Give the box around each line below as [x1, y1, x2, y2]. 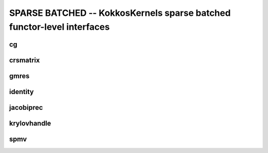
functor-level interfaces [9, 21, 110, 32]
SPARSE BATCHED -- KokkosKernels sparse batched [9, 7, 231, 18]
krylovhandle [9, 119, 52, 127]
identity [9, 87, 34, 96]
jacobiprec [9, 103, 43, 111]
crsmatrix [9, 56, 40, 64]
